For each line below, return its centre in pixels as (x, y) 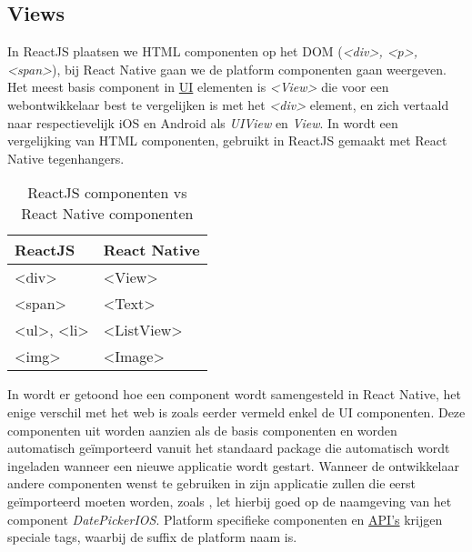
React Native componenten (107, 214)
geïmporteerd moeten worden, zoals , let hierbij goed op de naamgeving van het (230, 501)
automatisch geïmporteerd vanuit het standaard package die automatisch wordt (229, 448)
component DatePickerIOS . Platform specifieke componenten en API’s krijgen (225, 519)
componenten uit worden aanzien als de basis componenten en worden (202, 430)
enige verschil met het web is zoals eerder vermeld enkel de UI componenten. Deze (236, 411)
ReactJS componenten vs (107, 193)
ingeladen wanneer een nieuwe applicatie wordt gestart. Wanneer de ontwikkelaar (233, 465)
